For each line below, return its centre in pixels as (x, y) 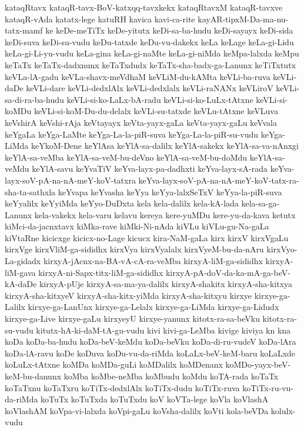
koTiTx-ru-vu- (268, 387)
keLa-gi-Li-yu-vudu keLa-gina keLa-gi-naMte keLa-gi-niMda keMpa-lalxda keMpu (152, 53)
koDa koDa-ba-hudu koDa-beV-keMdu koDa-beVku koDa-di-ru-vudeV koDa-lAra (151, 341)
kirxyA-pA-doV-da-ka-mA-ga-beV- (228, 272)
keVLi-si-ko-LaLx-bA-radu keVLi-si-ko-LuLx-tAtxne (160, 99)
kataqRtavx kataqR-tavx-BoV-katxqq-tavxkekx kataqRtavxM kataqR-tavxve (144, 7)
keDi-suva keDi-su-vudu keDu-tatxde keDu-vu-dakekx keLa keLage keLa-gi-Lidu (149, 41)
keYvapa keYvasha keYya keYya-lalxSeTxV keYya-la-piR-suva (170, 191)
